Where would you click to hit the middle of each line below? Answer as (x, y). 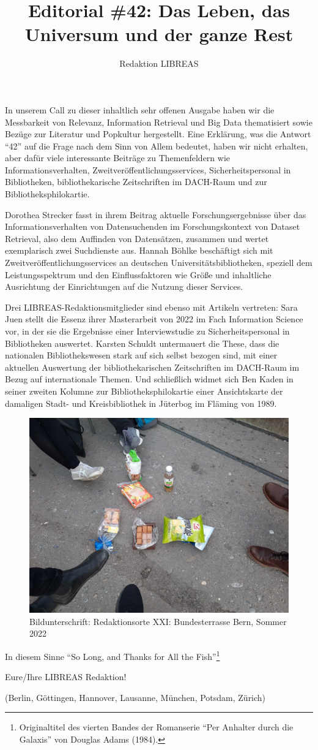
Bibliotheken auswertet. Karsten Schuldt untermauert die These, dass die (142, 343)
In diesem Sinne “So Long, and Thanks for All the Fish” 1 (113, 655)
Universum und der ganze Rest (159, 34)
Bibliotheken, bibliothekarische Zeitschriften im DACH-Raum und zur (136, 182)
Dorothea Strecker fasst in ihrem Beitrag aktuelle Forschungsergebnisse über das (156, 214)
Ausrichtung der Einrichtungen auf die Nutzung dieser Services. (124, 286)
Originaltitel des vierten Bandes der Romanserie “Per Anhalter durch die (156, 727)
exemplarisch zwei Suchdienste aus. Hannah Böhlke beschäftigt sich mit (139, 250)
